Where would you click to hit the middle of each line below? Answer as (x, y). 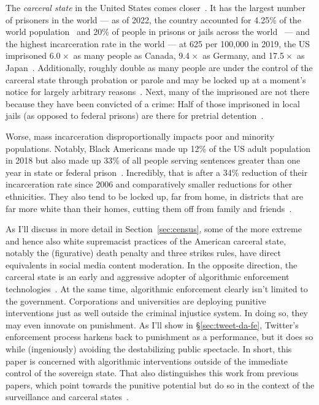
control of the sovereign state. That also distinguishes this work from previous (152, 373)
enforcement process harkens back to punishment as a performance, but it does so (159, 337)
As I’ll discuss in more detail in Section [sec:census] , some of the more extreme (154, 229)
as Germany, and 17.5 (243, 55)
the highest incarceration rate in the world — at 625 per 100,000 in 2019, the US (158, 43)
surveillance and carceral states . (67, 397)
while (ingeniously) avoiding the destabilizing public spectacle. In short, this (149, 349)
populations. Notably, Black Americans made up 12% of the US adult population (158, 148)
